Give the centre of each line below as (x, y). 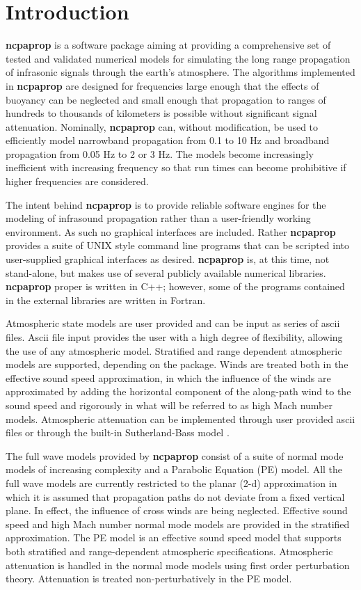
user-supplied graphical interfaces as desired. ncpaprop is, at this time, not (168, 259)
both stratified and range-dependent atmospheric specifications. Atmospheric (169, 551)
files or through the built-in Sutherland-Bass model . (118, 432)
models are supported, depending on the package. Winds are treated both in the (177, 364)
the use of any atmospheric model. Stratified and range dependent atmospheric (174, 350)
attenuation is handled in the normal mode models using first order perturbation (178, 565)
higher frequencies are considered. (77, 181)
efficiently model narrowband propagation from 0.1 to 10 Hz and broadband (168, 140)
